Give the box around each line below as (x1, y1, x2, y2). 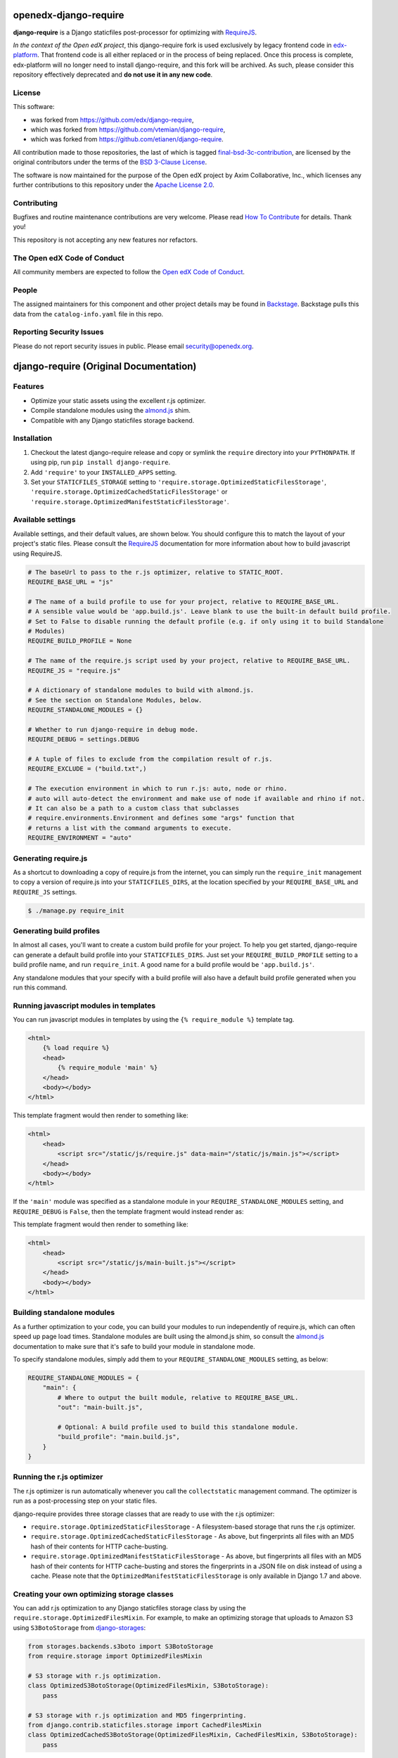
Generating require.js (13, 853, 88, 863)
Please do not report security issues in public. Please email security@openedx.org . (13, 342, 254, 350)
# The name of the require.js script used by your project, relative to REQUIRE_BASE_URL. (27, 657, 351, 665)
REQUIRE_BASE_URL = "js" (27, 578, 114, 586)
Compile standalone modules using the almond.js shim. (30, 406, 191, 415)
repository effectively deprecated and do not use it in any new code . (13, 70, 213, 79)
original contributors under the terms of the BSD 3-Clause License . (13, 158, 207, 167)
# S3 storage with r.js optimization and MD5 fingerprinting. (27, 1711, 247, 1719)
